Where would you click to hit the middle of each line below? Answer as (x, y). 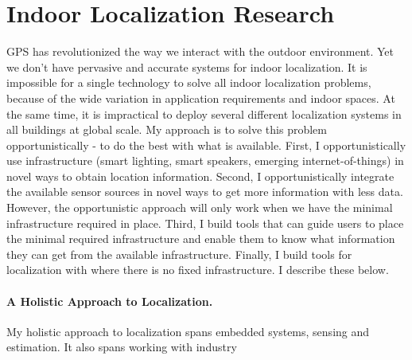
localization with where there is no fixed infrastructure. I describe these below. (198, 270)
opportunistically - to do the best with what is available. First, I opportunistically (206, 145)
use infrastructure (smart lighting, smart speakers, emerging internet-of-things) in (205, 160)
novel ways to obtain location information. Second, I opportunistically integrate (200, 176)
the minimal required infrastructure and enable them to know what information (201, 239)
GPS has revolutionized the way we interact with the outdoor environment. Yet (200, 51)
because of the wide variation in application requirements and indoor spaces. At (201, 98)
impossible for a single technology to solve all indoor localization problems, (189, 82)
